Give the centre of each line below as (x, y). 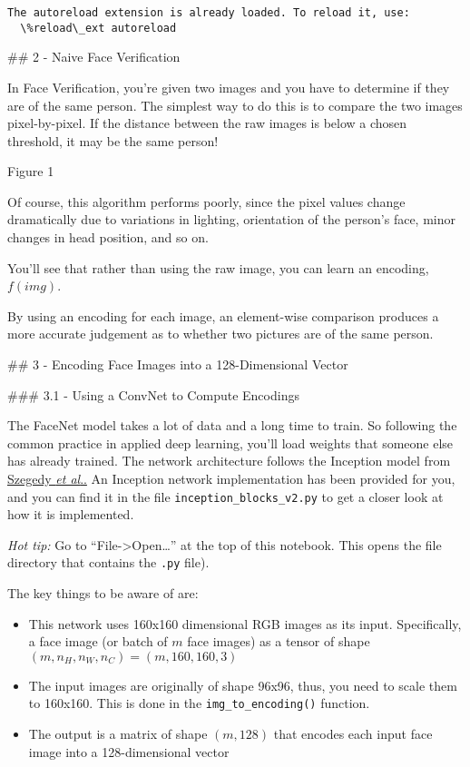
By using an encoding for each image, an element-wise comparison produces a (223, 315)
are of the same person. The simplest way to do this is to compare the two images (235, 105)
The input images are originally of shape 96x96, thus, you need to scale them (243, 685)
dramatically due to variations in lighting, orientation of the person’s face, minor (231, 219)
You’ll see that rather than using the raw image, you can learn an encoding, (218, 267)
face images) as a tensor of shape (279, 641)
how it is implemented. (71, 514)
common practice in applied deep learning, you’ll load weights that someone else (230, 442)
